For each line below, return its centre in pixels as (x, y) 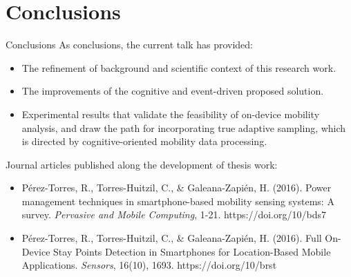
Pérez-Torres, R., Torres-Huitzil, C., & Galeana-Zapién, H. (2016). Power (177, 188)
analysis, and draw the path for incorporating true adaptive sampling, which (184, 127)
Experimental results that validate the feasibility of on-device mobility (171, 114)
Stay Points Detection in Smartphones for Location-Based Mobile (192, 251)
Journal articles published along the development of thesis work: (142, 164)
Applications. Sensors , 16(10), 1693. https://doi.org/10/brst (149, 265)
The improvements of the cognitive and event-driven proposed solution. (173, 91)
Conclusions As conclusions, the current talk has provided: (129, 45)
